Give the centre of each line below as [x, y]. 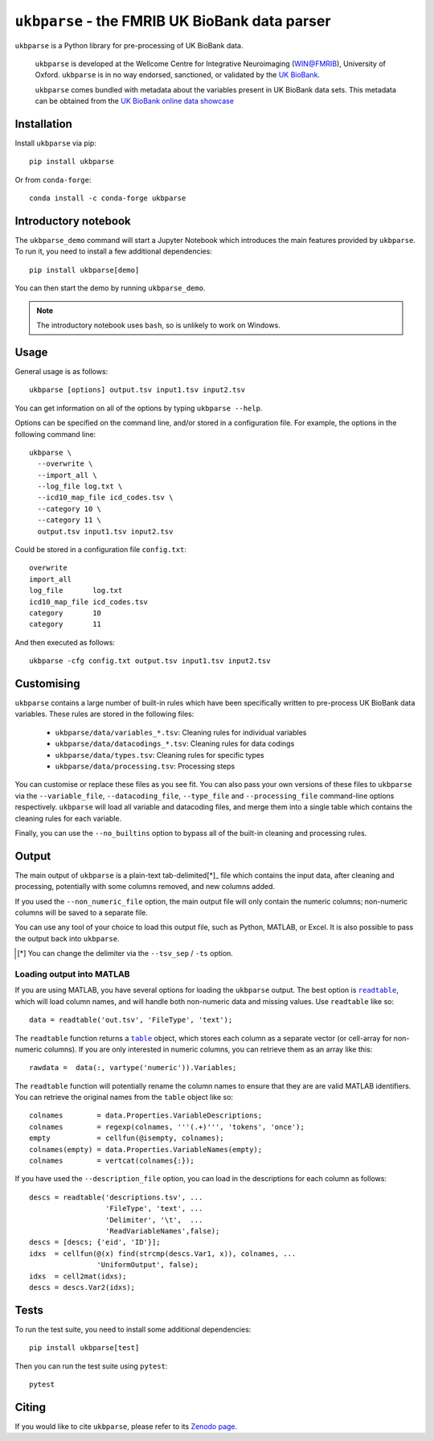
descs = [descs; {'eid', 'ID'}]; [95, 1242]
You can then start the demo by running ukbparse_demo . [110, 288]
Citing [30, 1407]
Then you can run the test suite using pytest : [91, 1366]
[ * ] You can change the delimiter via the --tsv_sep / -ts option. [125, 953]
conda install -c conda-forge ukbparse [108, 198]
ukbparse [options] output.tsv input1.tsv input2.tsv [137, 390]
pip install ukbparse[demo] [84, 270]
